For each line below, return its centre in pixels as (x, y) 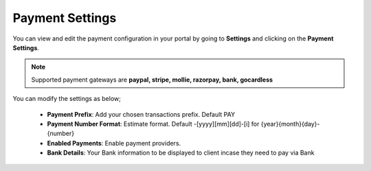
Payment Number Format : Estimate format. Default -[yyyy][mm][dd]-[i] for (153, 124)
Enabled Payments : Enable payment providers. (114, 143)
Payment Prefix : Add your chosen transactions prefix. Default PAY (141, 114)
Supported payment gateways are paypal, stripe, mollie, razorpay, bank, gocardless (152, 80)
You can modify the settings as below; (67, 99)
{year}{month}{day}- (290, 124)
